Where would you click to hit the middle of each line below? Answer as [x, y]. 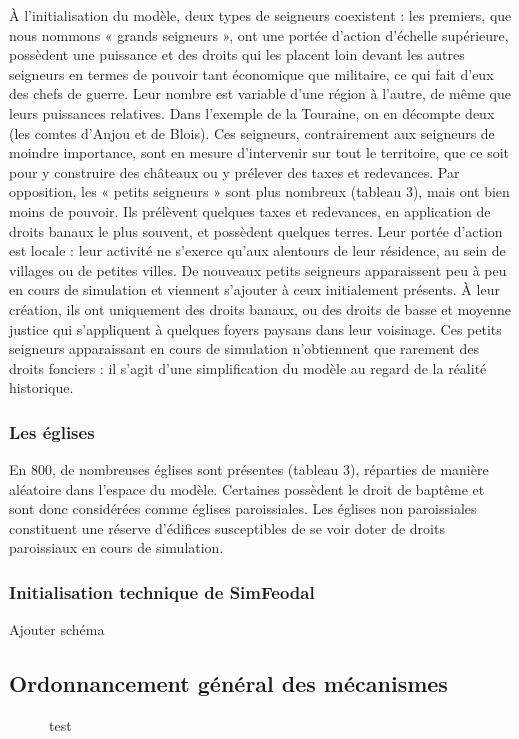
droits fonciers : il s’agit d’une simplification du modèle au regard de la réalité [248, 367]
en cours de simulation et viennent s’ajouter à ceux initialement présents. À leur [254, 289]
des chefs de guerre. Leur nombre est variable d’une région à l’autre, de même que [260, 93]
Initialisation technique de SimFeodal [162, 591]
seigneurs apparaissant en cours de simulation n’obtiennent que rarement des [244, 348]
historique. [41, 387]
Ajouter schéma [57, 629]
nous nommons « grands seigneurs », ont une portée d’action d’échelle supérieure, [259, 34]
